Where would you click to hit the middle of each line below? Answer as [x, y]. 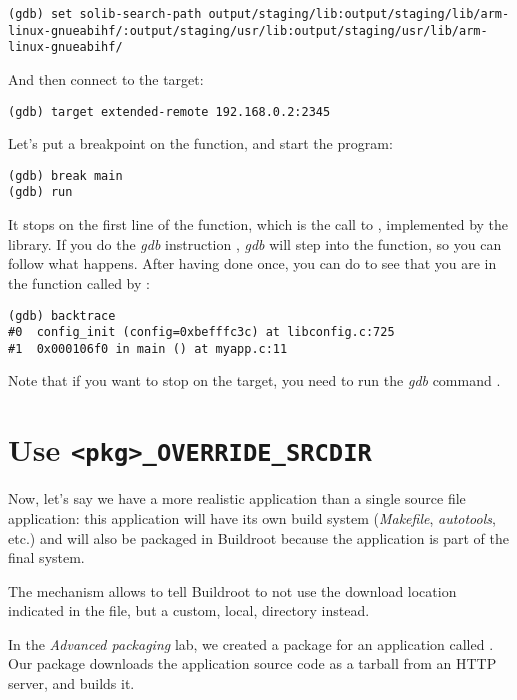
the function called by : [79, 282]
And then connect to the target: [106, 78]
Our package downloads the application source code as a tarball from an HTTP [252, 663]
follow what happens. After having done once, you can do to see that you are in [252, 263]
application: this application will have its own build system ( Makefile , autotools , [252, 517]
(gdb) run [40, 192]
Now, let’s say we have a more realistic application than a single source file [237, 498]
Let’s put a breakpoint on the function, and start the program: [200, 143]
